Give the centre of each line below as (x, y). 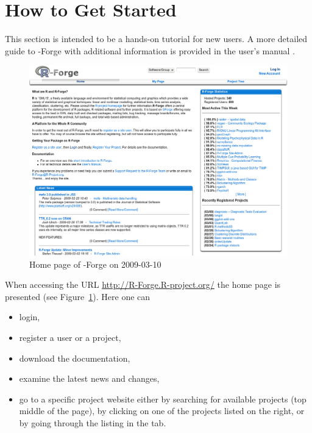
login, (30, 317)
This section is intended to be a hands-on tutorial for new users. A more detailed (156, 39)
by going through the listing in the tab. (93, 423)
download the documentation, (75, 358)
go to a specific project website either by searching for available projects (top (163, 399)
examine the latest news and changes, (89, 378)
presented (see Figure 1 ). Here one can (78, 296)
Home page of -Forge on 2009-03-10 (95, 264)
